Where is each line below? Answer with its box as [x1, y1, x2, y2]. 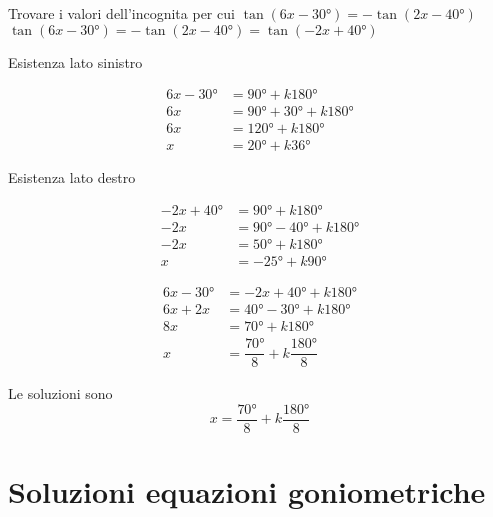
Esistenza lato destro [8, 167, 136, 188]
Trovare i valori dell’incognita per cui [8, 3, 235, 23]
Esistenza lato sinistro [8, 51, 143, 72]
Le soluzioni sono [8, 383, 113, 404]
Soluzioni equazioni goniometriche [8, 471, 486, 512]
